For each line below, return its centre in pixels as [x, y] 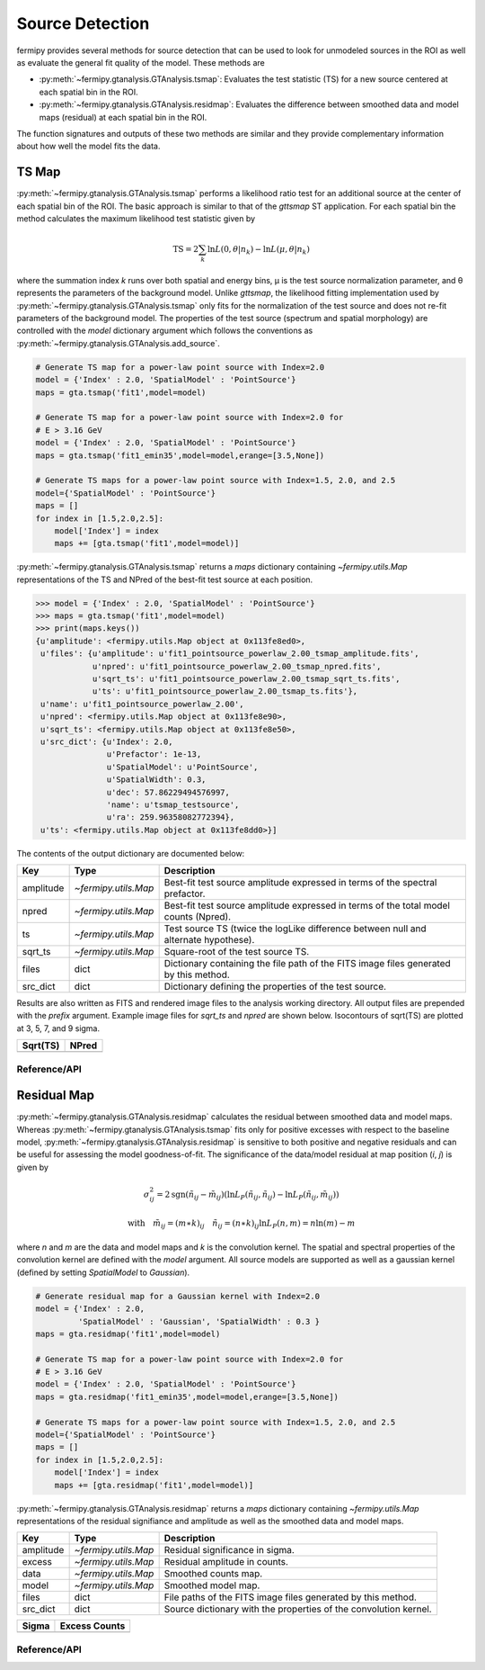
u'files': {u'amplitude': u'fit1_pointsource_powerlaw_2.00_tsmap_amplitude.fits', [230, 654]
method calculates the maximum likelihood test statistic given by [136, 218]
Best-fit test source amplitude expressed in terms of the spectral [300, 883]
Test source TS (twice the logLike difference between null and [295, 929]
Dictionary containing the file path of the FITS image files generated [307, 964]
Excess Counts [93, 1626]
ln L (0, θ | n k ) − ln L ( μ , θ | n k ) [258, 250]
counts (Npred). [198, 917]
